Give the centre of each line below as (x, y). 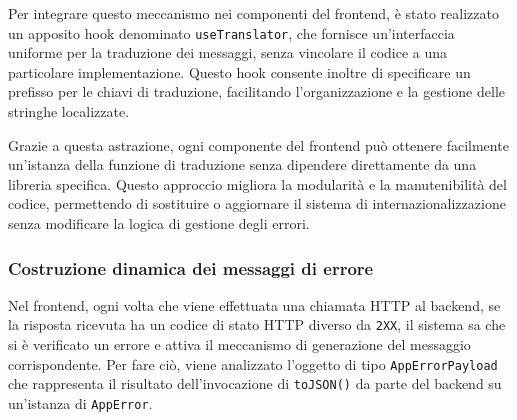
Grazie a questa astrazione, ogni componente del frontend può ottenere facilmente (258, 144)
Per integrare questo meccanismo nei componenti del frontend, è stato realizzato (253, 13)
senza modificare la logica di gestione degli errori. (159, 223)
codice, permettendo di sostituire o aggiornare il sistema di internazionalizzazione (257, 203)
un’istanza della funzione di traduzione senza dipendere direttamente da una (242, 164)
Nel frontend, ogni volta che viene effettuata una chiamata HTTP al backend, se (254, 304)
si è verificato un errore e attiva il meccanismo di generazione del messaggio (239, 344)
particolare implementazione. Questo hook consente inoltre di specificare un (239, 71)
